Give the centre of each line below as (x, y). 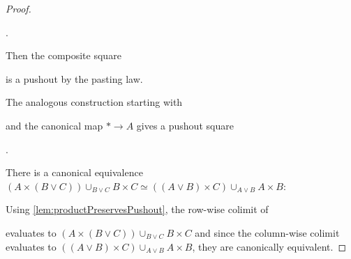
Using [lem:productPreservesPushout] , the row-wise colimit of (137, 209)
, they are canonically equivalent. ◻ (269, 246)
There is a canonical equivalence (74, 172)
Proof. (18, 8)
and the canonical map (54, 125)
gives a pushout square (185, 125)
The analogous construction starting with (94, 102)
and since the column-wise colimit (267, 232)
